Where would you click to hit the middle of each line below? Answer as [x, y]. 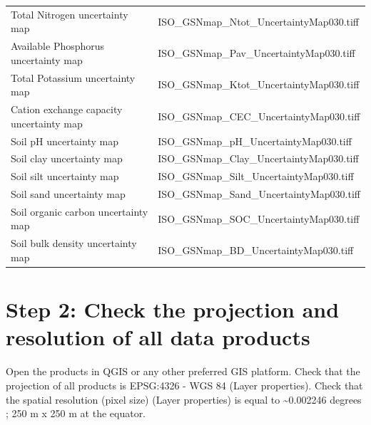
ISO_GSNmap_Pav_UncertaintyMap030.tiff [256, 52]
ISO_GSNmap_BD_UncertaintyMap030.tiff [256, 250]
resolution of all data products [158, 337]
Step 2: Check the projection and [173, 309]
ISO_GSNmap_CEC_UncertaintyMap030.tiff [259, 116]
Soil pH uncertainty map [65, 141]
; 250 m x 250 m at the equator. [76, 413]
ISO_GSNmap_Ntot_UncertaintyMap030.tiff [259, 21]
